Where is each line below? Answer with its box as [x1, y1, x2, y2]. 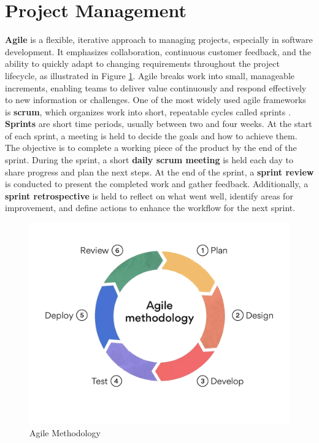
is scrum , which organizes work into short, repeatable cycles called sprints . [5, 105, 291, 118]
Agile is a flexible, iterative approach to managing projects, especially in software [5, 33, 313, 46]
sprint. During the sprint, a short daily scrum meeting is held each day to [5, 153, 293, 166]
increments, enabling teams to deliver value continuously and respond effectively [5, 81, 307, 94]
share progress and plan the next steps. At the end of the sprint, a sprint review [5, 165, 314, 178]
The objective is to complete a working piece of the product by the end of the [5, 141, 297, 154]
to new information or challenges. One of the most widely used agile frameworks [5, 93, 306, 106]
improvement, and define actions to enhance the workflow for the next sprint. [5, 201, 296, 214]
